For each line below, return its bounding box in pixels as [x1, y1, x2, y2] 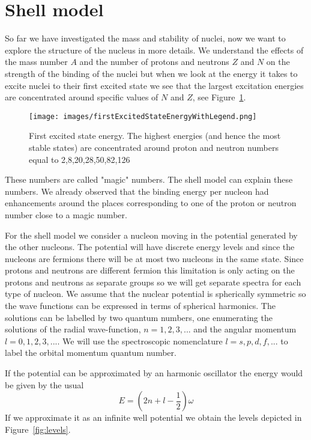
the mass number [5, 55, 68, 68]
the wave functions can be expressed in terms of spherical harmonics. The [5, 299, 276, 312]
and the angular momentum [193, 323, 297, 335]
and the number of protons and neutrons [79, 55, 229, 68]
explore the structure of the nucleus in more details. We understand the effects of [5, 43, 304, 56]
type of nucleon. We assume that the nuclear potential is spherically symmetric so [5, 287, 306, 300]
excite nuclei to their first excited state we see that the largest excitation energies [5, 79, 304, 91]
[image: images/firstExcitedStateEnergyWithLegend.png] [29, 112, 257, 121]
